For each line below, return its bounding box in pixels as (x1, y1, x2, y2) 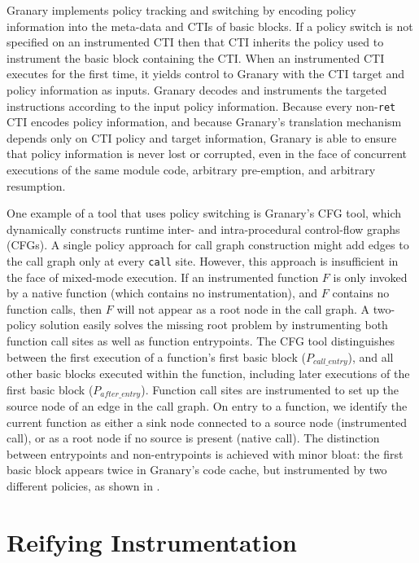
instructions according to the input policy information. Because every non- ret (7, 97, 396, 114)
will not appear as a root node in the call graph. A (116, 300, 370, 317)
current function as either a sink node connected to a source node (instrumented (7, 413, 408, 430)
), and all (347, 348, 394, 365)
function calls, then (7, 300, 103, 317)
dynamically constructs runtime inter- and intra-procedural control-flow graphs (7, 220, 400, 237)
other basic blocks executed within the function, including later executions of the (7, 365, 410, 382)
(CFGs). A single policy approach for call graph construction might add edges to (7, 236, 409, 253)
